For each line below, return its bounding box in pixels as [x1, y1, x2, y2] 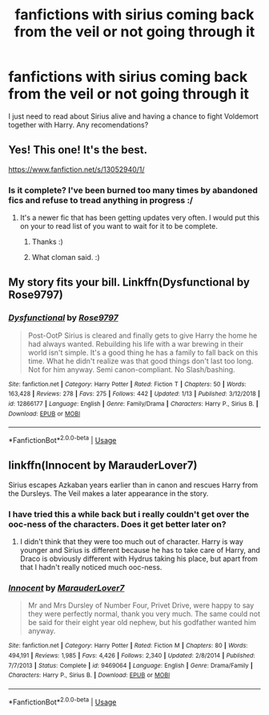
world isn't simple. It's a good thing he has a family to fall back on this [27, 347, 259, 357]
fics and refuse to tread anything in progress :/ [8, 194, 194, 205]
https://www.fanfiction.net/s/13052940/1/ [8, 165, 146, 174]
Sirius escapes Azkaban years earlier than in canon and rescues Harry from [8, 480, 259, 490]
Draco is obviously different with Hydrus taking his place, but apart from [19, 554, 259, 563]
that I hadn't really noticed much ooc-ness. [19, 563, 163, 572]
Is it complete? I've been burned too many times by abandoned [8, 185, 259, 196]
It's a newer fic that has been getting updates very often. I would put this [19, 213, 260, 222]
